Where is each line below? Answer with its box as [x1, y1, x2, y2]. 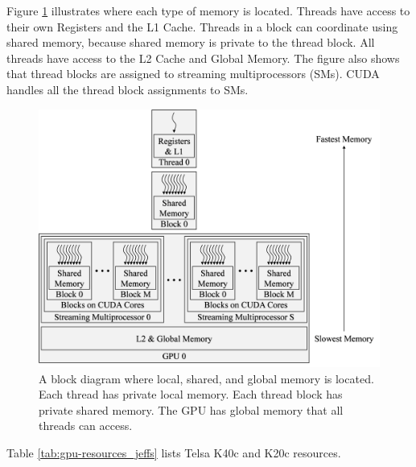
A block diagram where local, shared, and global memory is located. [39, 370, 374, 386]
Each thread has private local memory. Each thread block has [39, 386, 343, 403]
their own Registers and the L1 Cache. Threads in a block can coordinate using [6, 18, 398, 35]
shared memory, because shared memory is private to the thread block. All [6, 34, 375, 51]
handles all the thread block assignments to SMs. [6, 81, 249, 97]
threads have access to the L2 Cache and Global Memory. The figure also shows [6, 49, 400, 66]
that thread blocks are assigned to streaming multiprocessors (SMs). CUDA [6, 65, 380, 82]
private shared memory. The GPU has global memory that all [39, 401, 344, 418]
